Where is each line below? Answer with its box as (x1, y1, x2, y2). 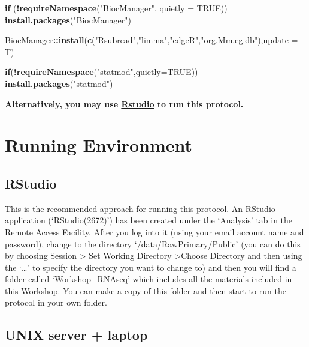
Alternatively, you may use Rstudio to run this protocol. (5, 97, 244, 110)
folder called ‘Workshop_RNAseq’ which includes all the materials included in (5, 273, 292, 285)
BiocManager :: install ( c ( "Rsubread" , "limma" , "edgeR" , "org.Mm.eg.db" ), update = (5, 34, 298, 46)
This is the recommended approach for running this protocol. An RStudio (5, 202, 275, 214)
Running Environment (5, 133, 193, 157)
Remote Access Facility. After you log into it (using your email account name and (5, 225, 304, 238)
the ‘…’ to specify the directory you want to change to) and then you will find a (5, 261, 296, 273)
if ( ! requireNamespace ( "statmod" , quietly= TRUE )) (5, 65, 198, 78)
